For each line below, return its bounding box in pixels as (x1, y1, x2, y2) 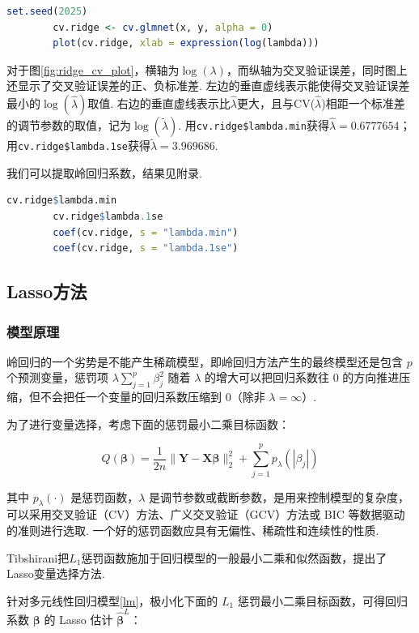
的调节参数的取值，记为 (6, 116, 131, 133)
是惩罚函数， (70, 488, 139, 505)
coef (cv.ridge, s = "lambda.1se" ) (53, 242, 239, 254)
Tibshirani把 (6, 549, 70, 566)
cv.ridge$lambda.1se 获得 (18, 137, 151, 154)
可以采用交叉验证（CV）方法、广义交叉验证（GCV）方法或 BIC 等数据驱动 (6, 506, 405, 523)
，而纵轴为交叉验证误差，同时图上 (226, 61, 408, 78)
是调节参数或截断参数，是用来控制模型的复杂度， (149, 488, 410, 505)
